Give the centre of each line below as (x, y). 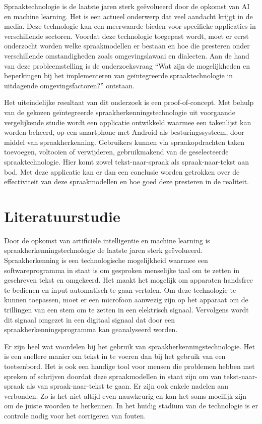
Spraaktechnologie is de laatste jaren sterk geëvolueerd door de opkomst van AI (127, 6)
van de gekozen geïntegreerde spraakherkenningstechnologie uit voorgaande (120, 112)
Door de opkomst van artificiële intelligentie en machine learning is (107, 240)
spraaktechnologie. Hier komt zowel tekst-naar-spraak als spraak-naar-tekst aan (126, 161)
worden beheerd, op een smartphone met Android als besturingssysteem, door (124, 132)
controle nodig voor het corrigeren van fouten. (75, 415)
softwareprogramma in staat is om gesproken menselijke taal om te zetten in (122, 270)
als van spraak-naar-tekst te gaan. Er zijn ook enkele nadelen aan (127, 386)
